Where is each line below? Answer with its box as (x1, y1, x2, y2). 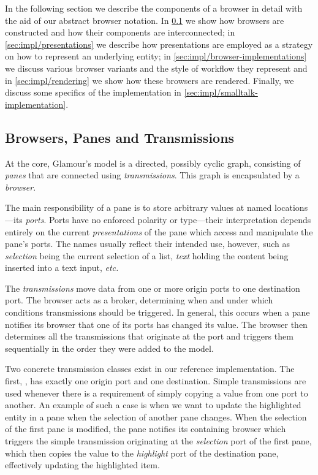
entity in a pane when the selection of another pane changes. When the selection (5, 410, 307, 423)
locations (274, 201, 308, 214)
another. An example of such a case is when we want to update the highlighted (5, 398, 301, 411)
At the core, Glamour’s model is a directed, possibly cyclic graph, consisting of (5, 156, 301, 169)
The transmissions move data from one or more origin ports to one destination (5, 281, 300, 294)
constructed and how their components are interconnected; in (5, 26, 235, 39)
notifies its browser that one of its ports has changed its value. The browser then (5, 317, 308, 330)
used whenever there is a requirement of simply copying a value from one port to (5, 386, 308, 399)
